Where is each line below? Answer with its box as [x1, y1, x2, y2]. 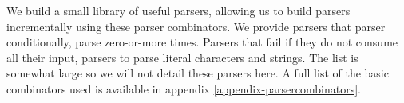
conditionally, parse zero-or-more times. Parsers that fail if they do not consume [6, 34, 398, 50]
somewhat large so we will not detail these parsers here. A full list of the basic [6, 65, 389, 81]
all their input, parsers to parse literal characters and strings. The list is [6, 49, 358, 65]
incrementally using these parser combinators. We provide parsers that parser [6, 18, 386, 34]
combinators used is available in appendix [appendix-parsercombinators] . [6, 80, 361, 97]
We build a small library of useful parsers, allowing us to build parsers [6, 2, 351, 18]
